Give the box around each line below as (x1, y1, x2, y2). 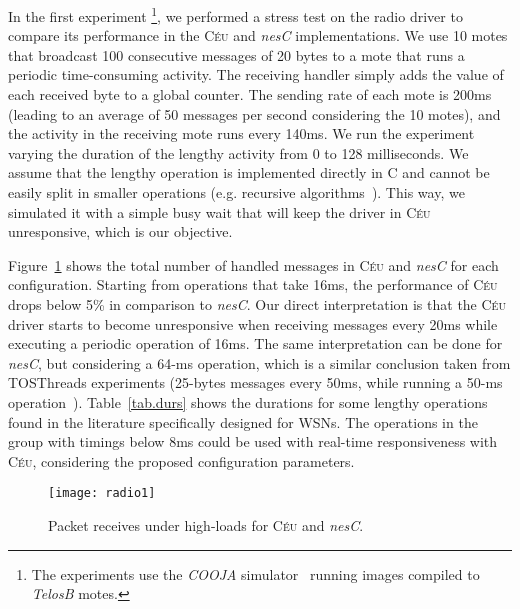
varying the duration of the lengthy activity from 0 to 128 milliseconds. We (8, 142, 469, 163)
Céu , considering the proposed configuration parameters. (8, 450, 355, 471)
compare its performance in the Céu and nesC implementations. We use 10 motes (8, 25, 508, 46)
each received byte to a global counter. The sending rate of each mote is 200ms (8, 84, 492, 105)
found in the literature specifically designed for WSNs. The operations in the (8, 411, 478, 432)
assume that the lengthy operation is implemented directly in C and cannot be (8, 162, 490, 183)
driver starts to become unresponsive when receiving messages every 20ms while (8, 313, 498, 334)
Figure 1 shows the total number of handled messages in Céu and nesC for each (8, 254, 499, 275)
